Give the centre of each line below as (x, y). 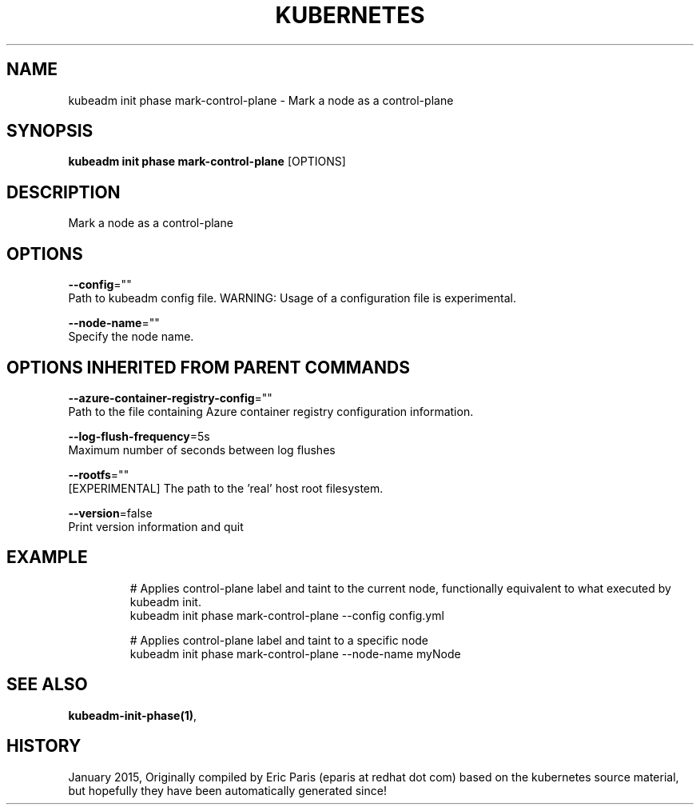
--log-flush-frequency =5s (139, 436)
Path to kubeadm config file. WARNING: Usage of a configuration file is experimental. (292, 298)
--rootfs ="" (99, 474)
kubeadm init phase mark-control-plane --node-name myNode (295, 653)
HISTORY (44, 746)
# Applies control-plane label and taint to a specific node (279, 640)
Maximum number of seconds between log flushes (202, 449)
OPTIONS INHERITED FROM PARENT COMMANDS (208, 367)
